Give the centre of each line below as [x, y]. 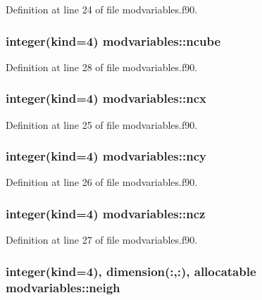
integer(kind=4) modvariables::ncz [106, 213]
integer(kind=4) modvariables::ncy [106, 156]
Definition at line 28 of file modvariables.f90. [102, 67]
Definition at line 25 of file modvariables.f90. [102, 124]
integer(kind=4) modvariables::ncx [106, 98]
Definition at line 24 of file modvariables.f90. [102, 9]
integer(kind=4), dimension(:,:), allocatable [131, 271]
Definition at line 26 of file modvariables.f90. [102, 182]
